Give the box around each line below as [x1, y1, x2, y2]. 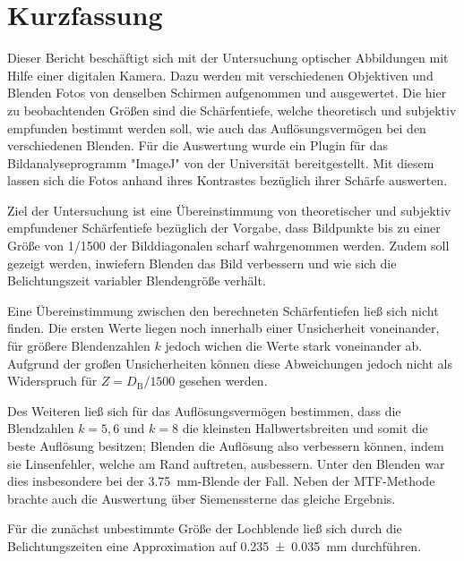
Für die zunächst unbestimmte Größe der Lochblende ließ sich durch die [7, 519, 402, 538]
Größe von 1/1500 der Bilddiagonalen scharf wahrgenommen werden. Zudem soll [7, 236, 450, 255]
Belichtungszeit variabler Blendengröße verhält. [7, 271, 266, 290]
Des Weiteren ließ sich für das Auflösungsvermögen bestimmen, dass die [7, 401, 401, 420]
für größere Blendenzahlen [7, 336, 150, 355]
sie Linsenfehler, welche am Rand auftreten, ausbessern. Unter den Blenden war [7, 454, 445, 472]
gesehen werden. [179, 371, 268, 390]
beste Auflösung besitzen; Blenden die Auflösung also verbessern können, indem [7, 437, 444, 455]
